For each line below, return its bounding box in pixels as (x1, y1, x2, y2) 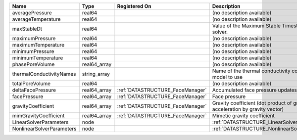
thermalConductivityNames (12, 71, 76, 77)
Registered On (117, 3, 151, 9)
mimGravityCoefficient (12, 112, 65, 119)
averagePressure (12, 9, 52, 16)
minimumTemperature (12, 54, 63, 61)
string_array (82, 71, 110, 77)
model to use (212, 74, 243, 80)
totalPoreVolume (12, 80, 51, 87)
